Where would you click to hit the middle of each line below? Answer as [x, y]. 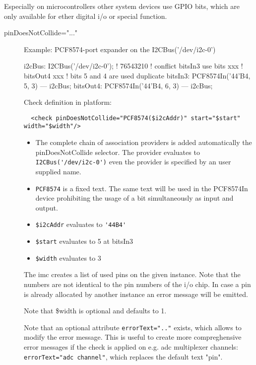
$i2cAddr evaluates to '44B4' [81, 224]
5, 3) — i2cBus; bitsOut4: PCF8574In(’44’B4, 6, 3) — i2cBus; [118, 85]
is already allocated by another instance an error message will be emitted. [136, 294]
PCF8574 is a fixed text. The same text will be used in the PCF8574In [142, 188]
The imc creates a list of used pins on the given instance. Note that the [132, 274]
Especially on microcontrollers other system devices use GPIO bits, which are [122, 6]
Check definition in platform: [68, 102]
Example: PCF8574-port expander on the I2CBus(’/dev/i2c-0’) [120, 49]
